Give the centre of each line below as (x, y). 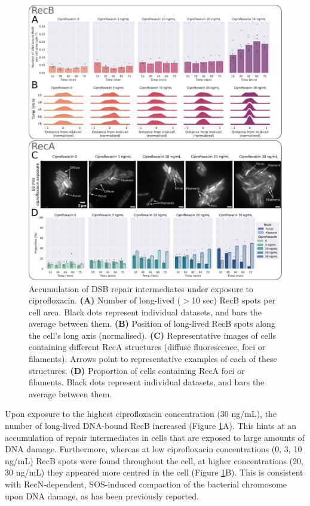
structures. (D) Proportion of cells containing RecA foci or (137, 370)
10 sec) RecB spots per (234, 300)
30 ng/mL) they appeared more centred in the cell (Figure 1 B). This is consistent (154, 472)
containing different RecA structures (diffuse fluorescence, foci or (147, 347)
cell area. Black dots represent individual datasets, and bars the (145, 312)
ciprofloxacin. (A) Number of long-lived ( (105, 300)
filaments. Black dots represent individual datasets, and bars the (147, 382)
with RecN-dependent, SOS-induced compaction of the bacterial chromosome (146, 484)
